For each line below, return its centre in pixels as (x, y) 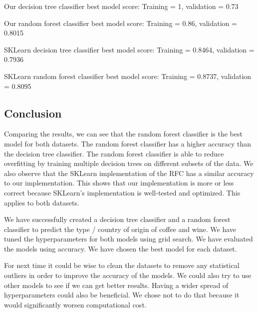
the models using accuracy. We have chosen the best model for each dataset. (121, 248)
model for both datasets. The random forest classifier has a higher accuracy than (128, 143)
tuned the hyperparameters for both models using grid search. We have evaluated (129, 239)
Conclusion (33, 113)
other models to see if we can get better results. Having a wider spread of (116, 285)
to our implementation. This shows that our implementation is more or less (119, 183)
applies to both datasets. (42, 202)
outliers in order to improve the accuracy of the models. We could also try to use (128, 275)
